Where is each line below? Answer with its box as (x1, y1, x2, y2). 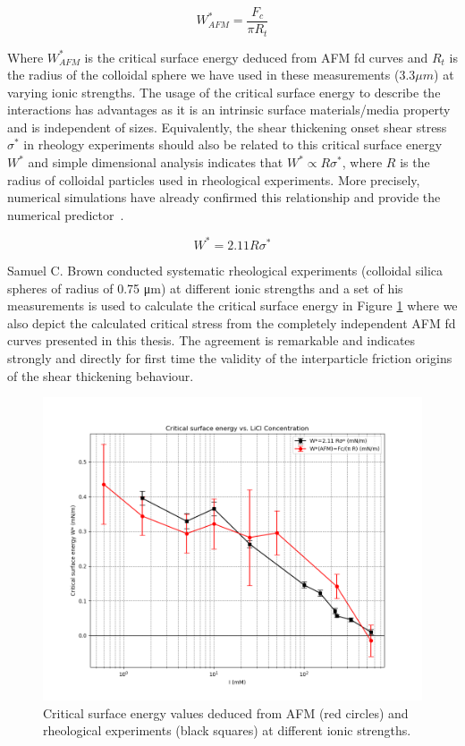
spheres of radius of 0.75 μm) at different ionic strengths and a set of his (7, 278, 403, 297)
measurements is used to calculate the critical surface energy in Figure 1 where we (7, 296, 458, 315)
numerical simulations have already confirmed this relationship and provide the (7, 188, 441, 207)
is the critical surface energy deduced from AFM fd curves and (84, 47, 428, 66)
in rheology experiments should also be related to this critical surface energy (23, 135, 443, 154)
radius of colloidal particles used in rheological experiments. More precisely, (7, 170, 420, 189)
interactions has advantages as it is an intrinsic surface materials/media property (7, 100, 451, 119)
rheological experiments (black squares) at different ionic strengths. (43, 721, 411, 740)
